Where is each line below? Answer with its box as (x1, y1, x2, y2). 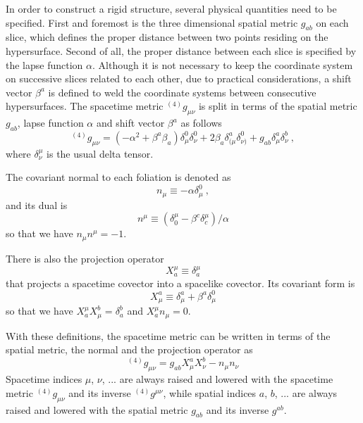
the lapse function (6, 57, 83, 72)
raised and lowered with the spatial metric (6, 402, 188, 417)
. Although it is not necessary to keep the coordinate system (92, 57, 353, 72)
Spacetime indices (6, 372, 82, 386)
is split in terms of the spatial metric (198, 99, 357, 113)
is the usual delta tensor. (47, 146, 154, 160)
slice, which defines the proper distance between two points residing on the (6, 30, 328, 44)
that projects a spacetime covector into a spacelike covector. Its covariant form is (6, 275, 355, 290)
